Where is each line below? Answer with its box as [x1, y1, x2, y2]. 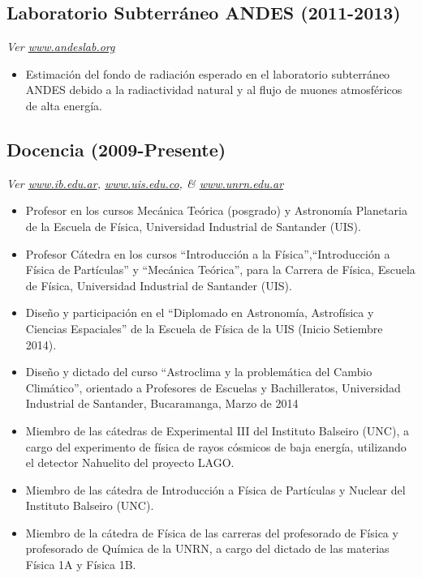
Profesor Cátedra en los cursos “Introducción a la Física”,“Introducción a [25, 245, 390, 262]
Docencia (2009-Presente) [6, 136, 226, 161]
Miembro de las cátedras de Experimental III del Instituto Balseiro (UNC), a [25, 422, 409, 439]
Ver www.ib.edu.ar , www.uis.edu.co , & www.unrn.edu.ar [6, 174, 284, 191]
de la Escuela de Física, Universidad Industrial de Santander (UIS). [25, 217, 361, 234]
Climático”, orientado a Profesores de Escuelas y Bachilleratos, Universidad [25, 379, 401, 396]
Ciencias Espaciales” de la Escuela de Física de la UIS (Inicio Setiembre [25, 319, 383, 336]
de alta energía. [25, 96, 102, 113]
